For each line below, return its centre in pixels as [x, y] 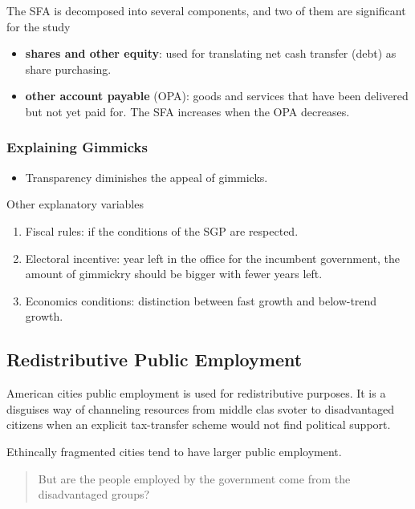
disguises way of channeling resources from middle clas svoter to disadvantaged [200, 408]
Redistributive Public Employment [155, 360]
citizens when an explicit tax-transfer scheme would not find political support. [199, 424]
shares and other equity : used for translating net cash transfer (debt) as [211, 53]
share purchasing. [68, 69]
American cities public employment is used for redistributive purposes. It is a [196, 393]
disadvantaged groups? [94, 494]
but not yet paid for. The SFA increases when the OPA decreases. [187, 111]
